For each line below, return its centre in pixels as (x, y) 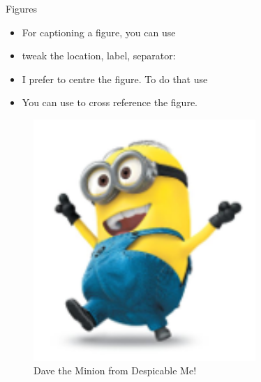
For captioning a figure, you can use (99, 32)
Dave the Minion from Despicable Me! (115, 370)
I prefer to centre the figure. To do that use (115, 79)
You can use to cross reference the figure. (110, 102)
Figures (22, 8)
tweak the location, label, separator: (99, 56)
